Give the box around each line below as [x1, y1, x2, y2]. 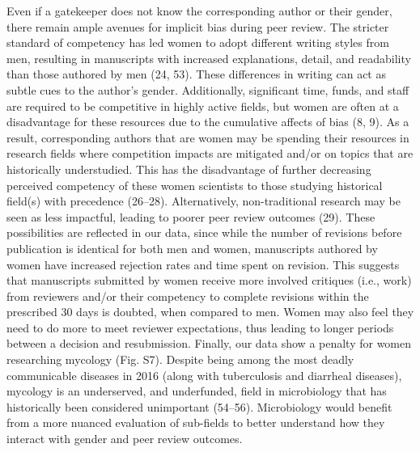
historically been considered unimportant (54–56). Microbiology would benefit [6, 398, 392, 415]
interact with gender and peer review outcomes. [6, 430, 243, 447]
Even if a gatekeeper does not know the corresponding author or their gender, [6, 2, 392, 19]
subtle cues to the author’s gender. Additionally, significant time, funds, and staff [6, 81, 409, 98]
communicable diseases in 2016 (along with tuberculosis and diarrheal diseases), [6, 366, 402, 383]
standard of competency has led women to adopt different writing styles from [6, 34, 389, 51]
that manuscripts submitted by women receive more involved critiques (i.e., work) [6, 272, 412, 289]
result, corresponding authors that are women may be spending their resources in [6, 129, 409, 146]
